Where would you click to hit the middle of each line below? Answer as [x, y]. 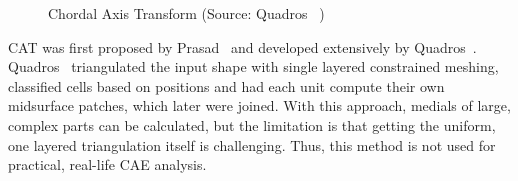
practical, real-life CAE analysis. [107, 164]
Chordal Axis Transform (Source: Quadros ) [186, 13]
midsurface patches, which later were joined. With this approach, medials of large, [259, 105]
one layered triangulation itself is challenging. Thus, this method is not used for [252, 144]
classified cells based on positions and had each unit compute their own [226, 85]
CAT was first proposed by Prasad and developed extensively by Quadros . [242, 46]
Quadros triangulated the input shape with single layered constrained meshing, [253, 66]
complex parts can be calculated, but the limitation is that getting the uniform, [252, 124]
